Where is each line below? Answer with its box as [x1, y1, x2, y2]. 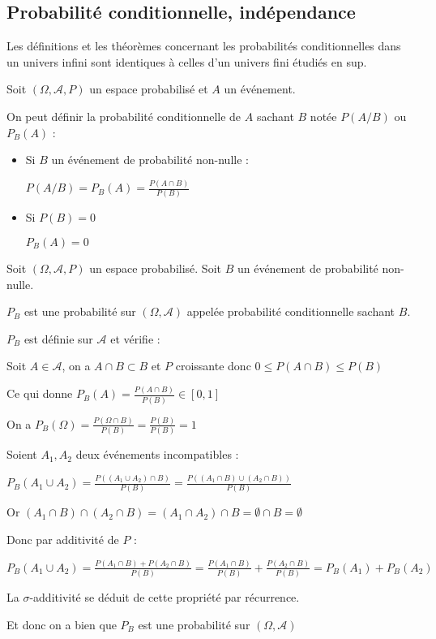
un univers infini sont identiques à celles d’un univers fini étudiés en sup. [6, 53, 367, 70]
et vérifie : [110, 330, 160, 347]
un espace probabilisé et [89, 80, 208, 97]
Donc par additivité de [6, 531, 119, 548]
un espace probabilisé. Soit [89, 259, 221, 276]
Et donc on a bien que [6, 615, 117, 633]
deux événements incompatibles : [75, 446, 239, 463]
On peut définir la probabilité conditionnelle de [6, 107, 242, 124]
